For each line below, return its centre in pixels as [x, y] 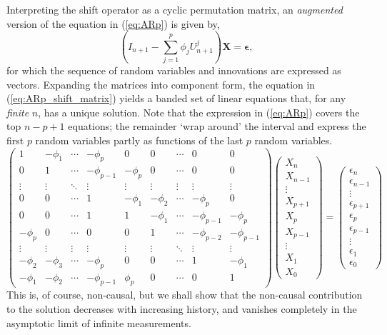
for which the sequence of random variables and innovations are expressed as [174, 70]
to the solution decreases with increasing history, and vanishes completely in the [182, 309]
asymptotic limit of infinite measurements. [99, 322]
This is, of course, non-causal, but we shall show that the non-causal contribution [185, 295]
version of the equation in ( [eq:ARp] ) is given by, [113, 23]
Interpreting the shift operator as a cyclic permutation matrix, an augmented [175, 9]
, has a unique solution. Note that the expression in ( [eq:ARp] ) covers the [199, 112]
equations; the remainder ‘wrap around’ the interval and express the [217, 126]
